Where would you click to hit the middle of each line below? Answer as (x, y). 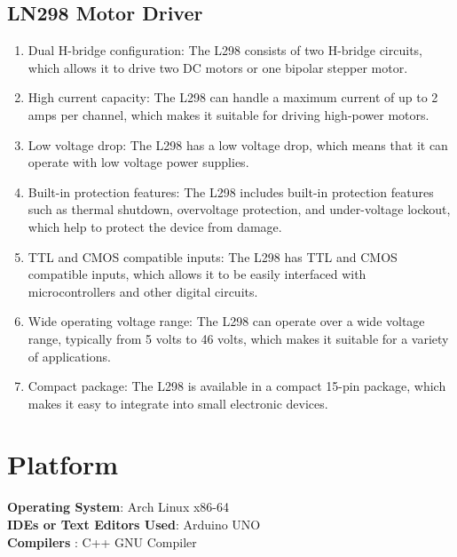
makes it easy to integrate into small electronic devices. (178, 403)
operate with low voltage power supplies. (138, 162)
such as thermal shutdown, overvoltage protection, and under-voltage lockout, (239, 209)
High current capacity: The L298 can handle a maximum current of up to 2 (233, 97)
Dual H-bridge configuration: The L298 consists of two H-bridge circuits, (225, 50)
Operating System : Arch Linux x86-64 (118, 507)
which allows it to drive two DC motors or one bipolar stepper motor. (218, 67)
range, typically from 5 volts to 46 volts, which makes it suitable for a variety (238, 338)
